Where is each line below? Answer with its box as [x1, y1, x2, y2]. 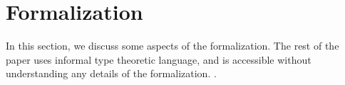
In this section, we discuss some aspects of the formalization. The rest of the [6, 38, 339, 53]
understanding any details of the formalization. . [6, 66, 217, 81]
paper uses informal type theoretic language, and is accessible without [6, 52, 311, 67]
